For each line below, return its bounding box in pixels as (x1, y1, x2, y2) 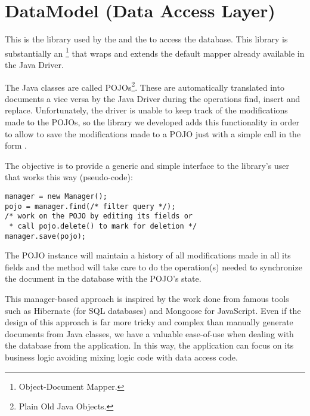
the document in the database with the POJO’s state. (5, 272, 201, 285)
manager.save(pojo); (5, 232, 86, 241)
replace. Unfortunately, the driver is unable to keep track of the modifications (5, 104, 288, 116)
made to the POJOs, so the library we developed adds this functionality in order (5, 116, 299, 128)
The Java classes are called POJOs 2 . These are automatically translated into (5, 79, 284, 93)
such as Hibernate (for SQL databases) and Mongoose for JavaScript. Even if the (5, 304, 301, 316)
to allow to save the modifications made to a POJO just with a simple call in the (5, 127, 301, 140)
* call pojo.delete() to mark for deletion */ (9, 221, 197, 230)
